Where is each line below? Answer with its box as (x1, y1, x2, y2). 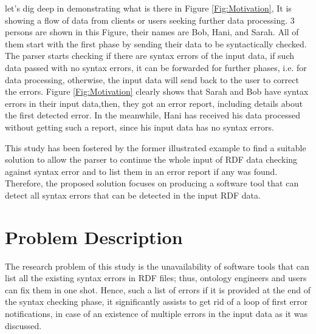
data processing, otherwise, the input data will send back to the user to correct (5, 73, 299, 86)
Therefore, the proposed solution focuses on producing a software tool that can (5, 177, 299, 189)
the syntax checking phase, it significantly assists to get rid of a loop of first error (5, 295, 308, 308)
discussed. (5, 319, 42, 332)
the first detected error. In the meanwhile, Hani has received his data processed (5, 109, 300, 121)
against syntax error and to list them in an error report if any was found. (5, 165, 278, 177)
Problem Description (5, 224, 183, 249)
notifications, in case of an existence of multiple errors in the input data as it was (5, 307, 307, 319)
